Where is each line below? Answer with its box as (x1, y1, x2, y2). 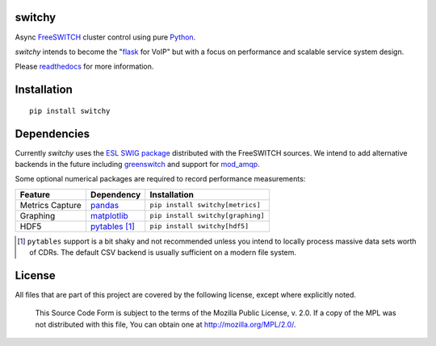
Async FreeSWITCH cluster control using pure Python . (15, 32, 196, 42)
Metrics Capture (19, 199, 82, 211)
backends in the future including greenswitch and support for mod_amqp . (15, 160, 260, 169)
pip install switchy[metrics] (149, 201, 262, 210)
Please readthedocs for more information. (15, 61, 154, 72)
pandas (90, 199, 119, 211)
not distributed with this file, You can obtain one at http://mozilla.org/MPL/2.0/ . (35, 319, 296, 329)
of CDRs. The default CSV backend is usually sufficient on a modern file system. (29, 248, 297, 257)
